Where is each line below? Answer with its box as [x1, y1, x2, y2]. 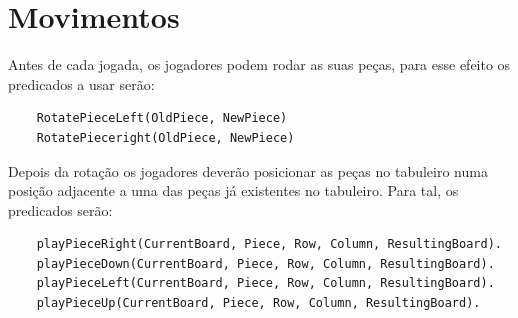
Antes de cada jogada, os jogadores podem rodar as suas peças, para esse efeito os [8, 54, 511, 75]
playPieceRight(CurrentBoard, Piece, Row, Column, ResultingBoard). [36, 237, 502, 252]
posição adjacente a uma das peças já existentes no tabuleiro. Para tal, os [8, 180, 459, 201]
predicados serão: [8, 199, 113, 220]
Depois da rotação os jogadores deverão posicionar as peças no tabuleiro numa [8, 160, 488, 181]
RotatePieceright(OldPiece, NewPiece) [36, 130, 295, 145]
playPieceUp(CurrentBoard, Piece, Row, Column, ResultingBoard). [36, 296, 481, 311]
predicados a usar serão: [8, 73, 155, 94]
